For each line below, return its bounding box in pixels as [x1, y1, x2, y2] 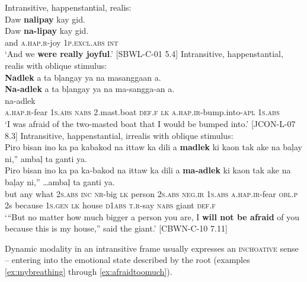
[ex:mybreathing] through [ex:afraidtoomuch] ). [5, 265, 172, 278]
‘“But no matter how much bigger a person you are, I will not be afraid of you [5, 210, 300, 223]
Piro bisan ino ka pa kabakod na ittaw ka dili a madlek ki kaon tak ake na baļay [5, 141, 302, 153]
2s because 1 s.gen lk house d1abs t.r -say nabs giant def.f [5, 199, 216, 211]
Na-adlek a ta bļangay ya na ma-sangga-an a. [5, 83, 175, 95]
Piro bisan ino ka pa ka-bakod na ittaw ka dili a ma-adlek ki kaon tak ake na [5, 164, 291, 176]
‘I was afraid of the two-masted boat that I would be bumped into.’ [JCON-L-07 [5, 117, 296, 129]
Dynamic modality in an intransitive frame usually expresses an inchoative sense [5, 242, 299, 254]
